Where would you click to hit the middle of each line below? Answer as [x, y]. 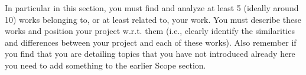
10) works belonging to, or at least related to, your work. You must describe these [153, 19]
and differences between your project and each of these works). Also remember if [151, 42]
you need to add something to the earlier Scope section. [105, 65]
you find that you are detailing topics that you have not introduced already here [150, 54]
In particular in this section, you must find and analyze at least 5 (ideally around [152, 8]
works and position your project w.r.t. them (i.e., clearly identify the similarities [150, 31]
